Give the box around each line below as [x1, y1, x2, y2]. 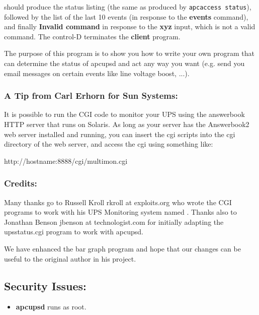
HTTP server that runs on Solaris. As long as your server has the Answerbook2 [4, 119, 249, 130]
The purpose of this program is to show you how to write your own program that [4, 48, 254, 58]
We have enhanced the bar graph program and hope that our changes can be [4, 243, 241, 254]
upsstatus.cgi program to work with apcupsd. [4, 226, 143, 237]
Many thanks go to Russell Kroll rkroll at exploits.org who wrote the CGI [4, 197, 232, 207]
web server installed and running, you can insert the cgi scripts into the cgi [4, 129, 235, 139]
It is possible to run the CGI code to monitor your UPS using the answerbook [4, 109, 245, 119]
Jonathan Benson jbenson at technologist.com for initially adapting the [4, 216, 224, 227]
